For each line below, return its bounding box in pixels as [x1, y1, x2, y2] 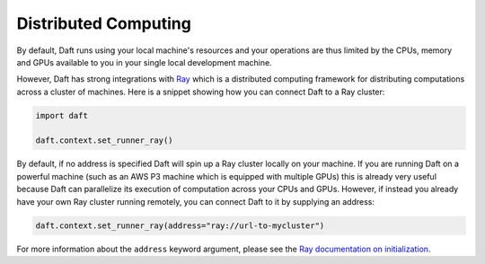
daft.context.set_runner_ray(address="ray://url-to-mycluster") [35, 220, 325, 231]
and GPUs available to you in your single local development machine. [16, 57, 273, 67]
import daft [35, 110, 89, 120]
